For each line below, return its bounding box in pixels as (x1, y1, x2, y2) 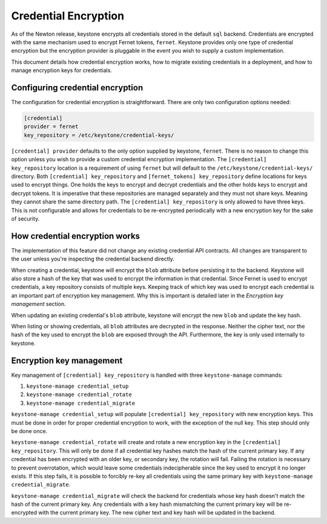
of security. (11, 215, 40, 222)
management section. (11, 300, 66, 308)
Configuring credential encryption (11, 82, 144, 93)
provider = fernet (24, 123, 79, 130)
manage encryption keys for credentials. (11, 67, 112, 74)
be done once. (11, 427, 48, 434)
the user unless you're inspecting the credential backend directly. (11, 255, 175, 263)
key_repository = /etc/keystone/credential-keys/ (24, 131, 174, 139)
